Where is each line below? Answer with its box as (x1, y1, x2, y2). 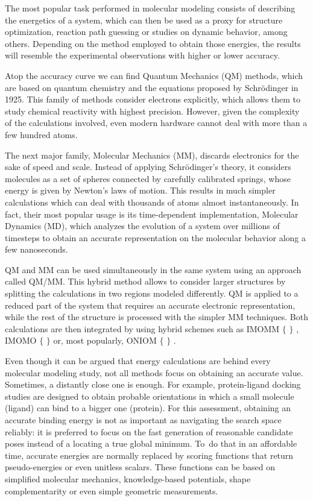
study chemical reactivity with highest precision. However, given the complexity (5, 104, 300, 117)
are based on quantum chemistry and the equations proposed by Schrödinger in (5, 81, 299, 93)
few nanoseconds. (5, 243, 68, 256)
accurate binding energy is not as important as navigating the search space (5, 414, 282, 426)
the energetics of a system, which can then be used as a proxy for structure (5, 13, 283, 26)
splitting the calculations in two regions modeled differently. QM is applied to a (5, 287, 299, 300)
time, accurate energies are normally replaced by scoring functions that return (5, 449, 294, 461)
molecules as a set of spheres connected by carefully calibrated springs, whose (5, 172, 291, 184)
